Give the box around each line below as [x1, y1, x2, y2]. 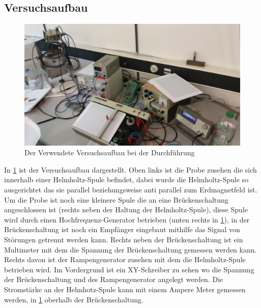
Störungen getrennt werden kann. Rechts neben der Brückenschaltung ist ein [4, 234, 243, 245]
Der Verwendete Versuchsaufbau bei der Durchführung [24, 147, 195, 158]
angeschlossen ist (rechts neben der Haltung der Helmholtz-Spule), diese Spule [4, 204, 248, 215]
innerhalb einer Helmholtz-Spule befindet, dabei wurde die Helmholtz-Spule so [4, 174, 249, 185]
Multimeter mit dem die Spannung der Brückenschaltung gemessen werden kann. [4, 244, 257, 255]
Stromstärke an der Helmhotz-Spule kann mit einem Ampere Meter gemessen [4, 284, 246, 295]
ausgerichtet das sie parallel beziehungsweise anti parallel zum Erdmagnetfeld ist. [4, 184, 257, 195]
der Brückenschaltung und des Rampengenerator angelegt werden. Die [4, 274, 223, 285]
